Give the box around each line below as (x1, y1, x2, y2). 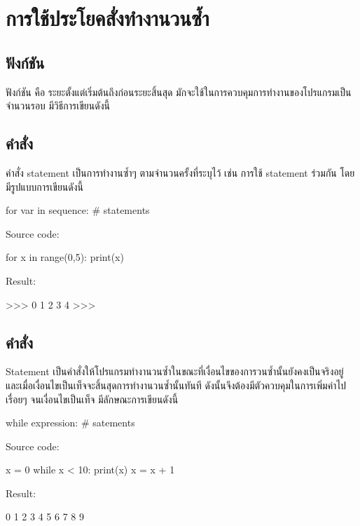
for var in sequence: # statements (6, 203, 150, 217)
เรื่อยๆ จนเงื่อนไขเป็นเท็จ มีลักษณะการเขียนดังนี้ (6, 391, 179, 406)
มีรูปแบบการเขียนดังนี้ (6, 179, 83, 194)
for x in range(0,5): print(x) (6, 250, 124, 264)
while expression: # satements (6, 415, 135, 430)
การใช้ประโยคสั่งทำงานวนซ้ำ (6, 4, 209, 32)
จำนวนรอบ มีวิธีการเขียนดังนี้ (6, 98, 110, 113)
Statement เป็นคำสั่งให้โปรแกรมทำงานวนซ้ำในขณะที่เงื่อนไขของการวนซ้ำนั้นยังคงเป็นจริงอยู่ (6, 364, 344, 379)
